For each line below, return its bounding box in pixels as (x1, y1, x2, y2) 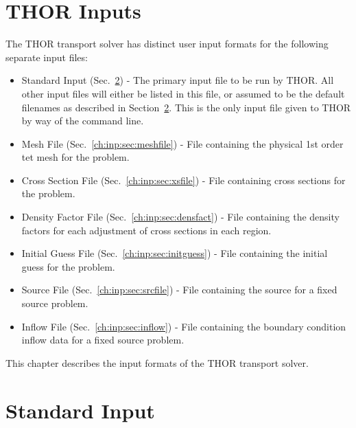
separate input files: (5, 49, 88, 64)
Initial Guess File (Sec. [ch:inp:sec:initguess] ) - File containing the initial (21, 246, 328, 260)
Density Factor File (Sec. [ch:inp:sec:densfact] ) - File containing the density (21, 210, 340, 224)
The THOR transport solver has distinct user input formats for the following (5, 36, 329, 51)
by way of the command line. (21, 113, 144, 128)
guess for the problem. (21, 259, 115, 273)
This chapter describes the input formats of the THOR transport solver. (5, 355, 309, 370)
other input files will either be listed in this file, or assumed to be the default (21, 86, 345, 100)
